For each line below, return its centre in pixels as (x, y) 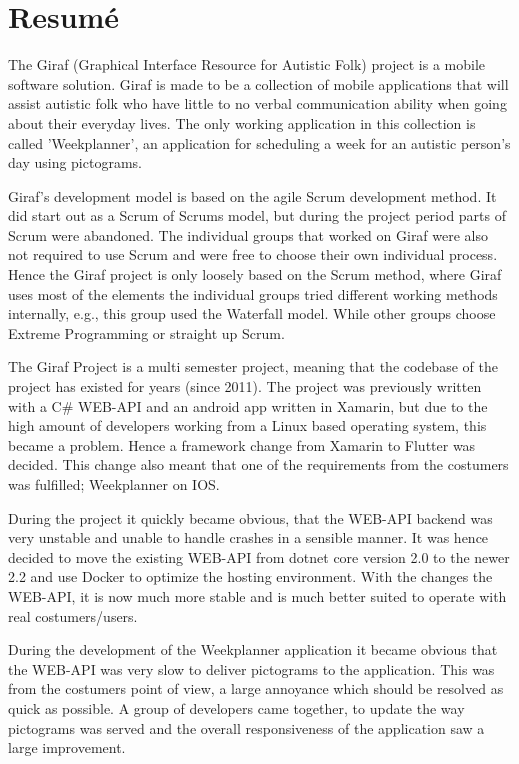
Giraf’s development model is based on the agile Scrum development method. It (252, 195)
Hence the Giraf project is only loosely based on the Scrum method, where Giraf (255, 274)
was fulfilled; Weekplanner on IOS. (114, 484)
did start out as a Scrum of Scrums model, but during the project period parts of (257, 215)
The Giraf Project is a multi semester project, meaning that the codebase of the (253, 366)
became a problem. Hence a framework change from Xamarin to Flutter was (242, 444)
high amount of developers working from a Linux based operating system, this (247, 425)
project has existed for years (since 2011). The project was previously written (245, 386)
